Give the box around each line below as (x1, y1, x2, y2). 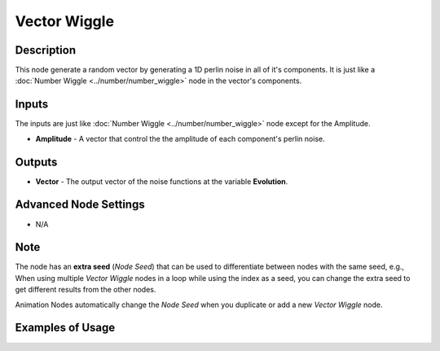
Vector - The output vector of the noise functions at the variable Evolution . (35, 176, 288, 186)
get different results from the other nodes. (15, 285, 156, 295)
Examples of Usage (15, 321, 116, 335)
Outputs (15, 155, 58, 169)
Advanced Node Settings (15, 198, 146, 212)
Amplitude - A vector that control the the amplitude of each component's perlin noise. (35, 134, 325, 143)
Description (15, 43, 77, 57)
